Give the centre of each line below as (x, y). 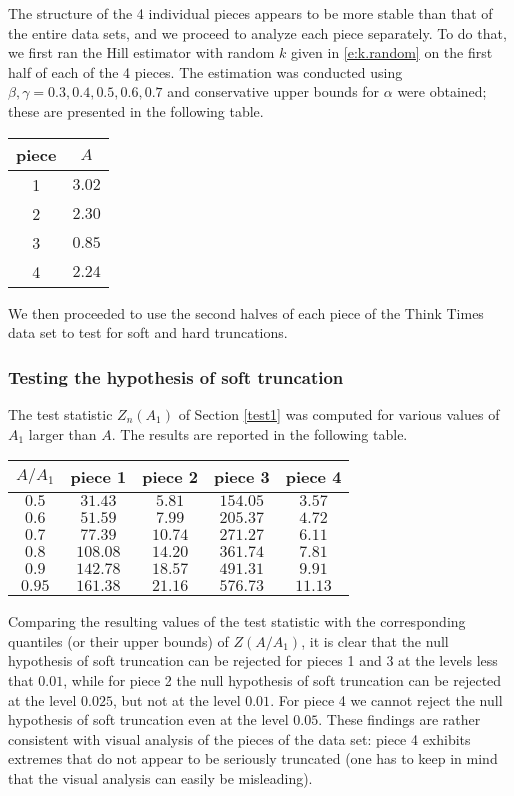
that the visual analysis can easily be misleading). (160, 777)
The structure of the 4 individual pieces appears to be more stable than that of (250, 13)
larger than (62, 433)
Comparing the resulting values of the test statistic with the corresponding (237, 621)
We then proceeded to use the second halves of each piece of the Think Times (246, 312)
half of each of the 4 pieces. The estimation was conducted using (205, 71)
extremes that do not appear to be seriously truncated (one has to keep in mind (253, 758)
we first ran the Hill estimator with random (141, 52)
